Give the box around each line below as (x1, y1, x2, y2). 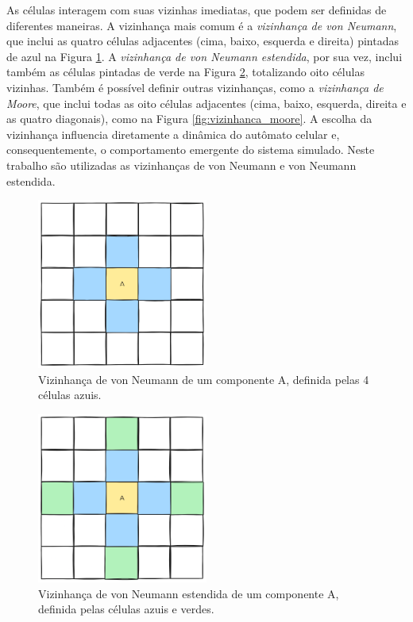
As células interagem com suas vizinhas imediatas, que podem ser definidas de (6, 2, 387, 17)
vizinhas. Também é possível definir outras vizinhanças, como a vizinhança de (6, 79, 384, 95)
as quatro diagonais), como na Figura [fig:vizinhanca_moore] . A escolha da (6, 110, 372, 127)
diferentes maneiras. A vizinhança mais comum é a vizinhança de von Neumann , (6, 17, 397, 33)
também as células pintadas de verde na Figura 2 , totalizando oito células (6, 63, 365, 80)
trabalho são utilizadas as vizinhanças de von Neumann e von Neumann (6, 156, 357, 173)
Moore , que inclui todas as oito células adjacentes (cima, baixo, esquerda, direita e (6, 94, 407, 111)
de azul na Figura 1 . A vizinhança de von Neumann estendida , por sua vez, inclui (6, 48, 403, 64)
